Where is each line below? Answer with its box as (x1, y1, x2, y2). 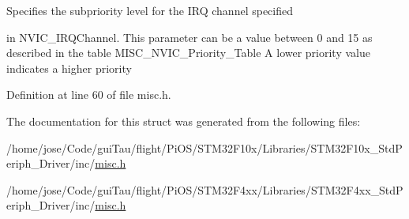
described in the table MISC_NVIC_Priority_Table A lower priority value (6, 44, 370, 61)
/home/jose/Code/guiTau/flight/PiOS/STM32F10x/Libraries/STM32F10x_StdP (6, 139, 403, 156)
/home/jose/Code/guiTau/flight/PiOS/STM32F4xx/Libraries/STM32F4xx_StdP (6, 181, 403, 198)
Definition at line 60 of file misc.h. (6, 86, 171, 103)
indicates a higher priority (6, 59, 132, 76)
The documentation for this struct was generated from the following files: (6, 112, 361, 129)
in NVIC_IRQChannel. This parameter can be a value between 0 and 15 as (6, 28, 373, 45)
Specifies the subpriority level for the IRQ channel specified (6, 2, 293, 18)
